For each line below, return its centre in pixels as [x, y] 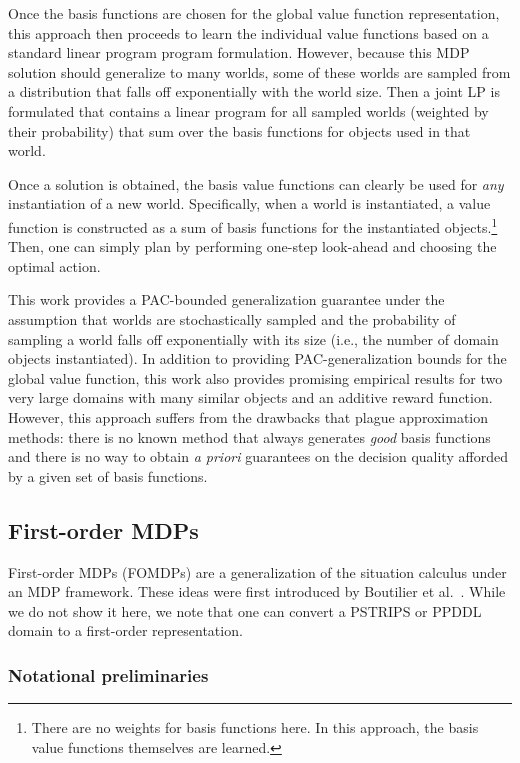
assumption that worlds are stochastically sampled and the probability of [232, 318]
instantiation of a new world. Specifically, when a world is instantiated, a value [249, 203]
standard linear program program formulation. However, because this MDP [239, 52]
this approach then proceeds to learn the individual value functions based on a [248, 32]
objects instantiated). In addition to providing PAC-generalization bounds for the [257, 358]
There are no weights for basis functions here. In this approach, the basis [255, 727]
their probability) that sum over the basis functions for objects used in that [239, 130]
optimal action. [54, 265]
